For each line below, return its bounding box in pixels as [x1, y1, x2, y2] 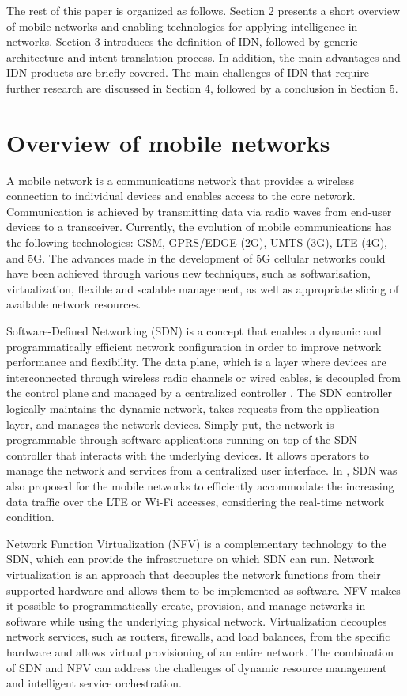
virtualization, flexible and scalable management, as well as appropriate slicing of [6, 280, 399, 297]
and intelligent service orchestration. [6, 675, 182, 691]
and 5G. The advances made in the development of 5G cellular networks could [6, 249, 386, 266]
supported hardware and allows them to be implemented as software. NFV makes [6, 581, 401, 598]
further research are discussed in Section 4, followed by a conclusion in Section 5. [6, 79, 398, 96]
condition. [6, 509, 55, 525]
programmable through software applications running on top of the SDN [6, 431, 357, 448]
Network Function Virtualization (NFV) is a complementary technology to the [6, 535, 386, 551]
